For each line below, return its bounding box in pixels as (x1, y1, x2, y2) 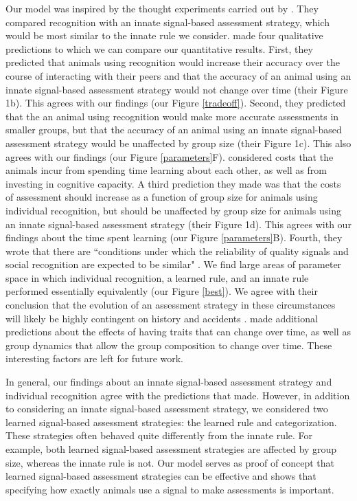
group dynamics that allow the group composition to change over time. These (5, 337, 332, 352)
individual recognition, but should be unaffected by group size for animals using (5, 203, 341, 217)
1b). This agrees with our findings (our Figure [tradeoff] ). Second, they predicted (5, 96, 346, 110)
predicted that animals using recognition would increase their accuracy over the (5, 55, 340, 69)
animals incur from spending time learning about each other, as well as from (5, 163, 327, 177)
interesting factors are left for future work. (5, 351, 184, 366)
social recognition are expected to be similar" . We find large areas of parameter (5, 257, 342, 271)
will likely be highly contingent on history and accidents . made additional (5, 311, 318, 325)
